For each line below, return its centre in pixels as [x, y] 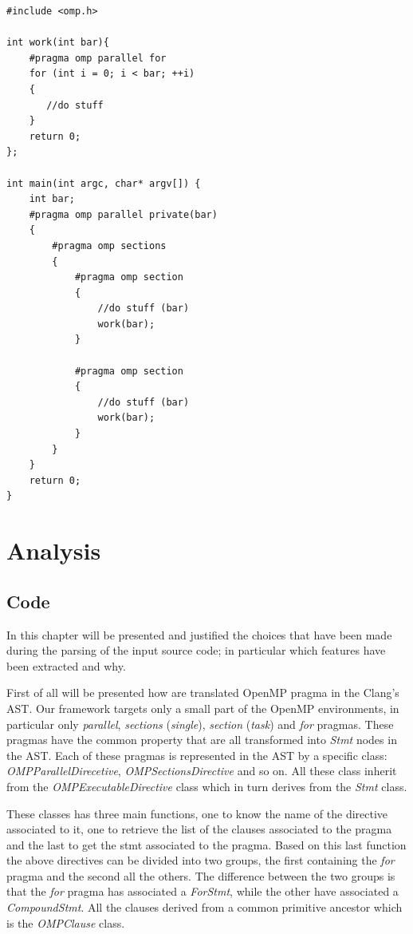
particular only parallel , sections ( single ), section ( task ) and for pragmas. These [200, 724]
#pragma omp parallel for [98, 58]
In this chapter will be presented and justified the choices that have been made [199, 634]
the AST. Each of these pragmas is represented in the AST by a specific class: [197, 755]
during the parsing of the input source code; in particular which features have [196, 650]
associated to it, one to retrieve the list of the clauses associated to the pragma [199, 829]
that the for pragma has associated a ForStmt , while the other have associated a [203, 891]
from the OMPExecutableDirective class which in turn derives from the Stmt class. [207, 786]
